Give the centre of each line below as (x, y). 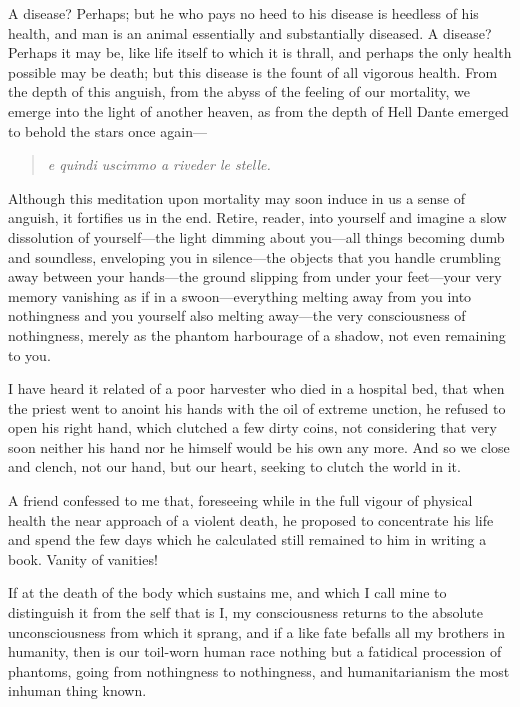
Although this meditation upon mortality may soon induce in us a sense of (237, 197)
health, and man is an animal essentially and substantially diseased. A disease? (250, 32)
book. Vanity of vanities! (83, 558)
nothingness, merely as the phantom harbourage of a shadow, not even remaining (257, 334)
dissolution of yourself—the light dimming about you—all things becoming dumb (256, 236)
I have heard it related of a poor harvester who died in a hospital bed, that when (256, 388)
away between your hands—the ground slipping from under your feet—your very (255, 276)
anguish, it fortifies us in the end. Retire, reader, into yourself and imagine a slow (257, 217)
